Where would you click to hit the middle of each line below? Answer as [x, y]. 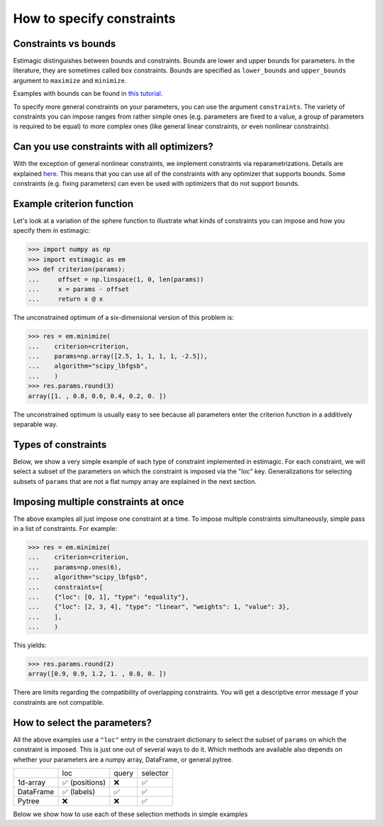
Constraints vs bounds [65, 44]
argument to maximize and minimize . [70, 80]
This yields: [30, 645]
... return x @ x [66, 299]
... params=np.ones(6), [75, 567]
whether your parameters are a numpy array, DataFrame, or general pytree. [123, 759]
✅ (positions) [84, 782]
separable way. [35, 424]
